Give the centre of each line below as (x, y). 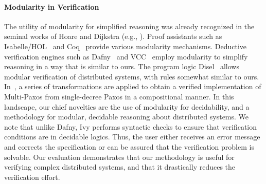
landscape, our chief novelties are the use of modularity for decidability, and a (127, 106)
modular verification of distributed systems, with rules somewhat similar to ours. (132, 76)
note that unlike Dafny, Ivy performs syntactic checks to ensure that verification (131, 126)
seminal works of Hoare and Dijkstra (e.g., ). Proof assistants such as (113, 36)
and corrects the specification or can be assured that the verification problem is (129, 146)
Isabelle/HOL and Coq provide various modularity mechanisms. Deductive (126, 46)
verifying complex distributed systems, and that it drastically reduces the (120, 167)
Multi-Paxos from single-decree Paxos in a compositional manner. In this (119, 96)
